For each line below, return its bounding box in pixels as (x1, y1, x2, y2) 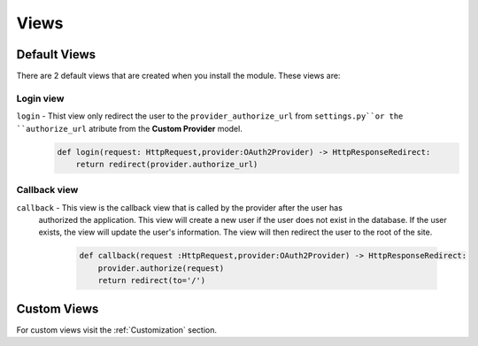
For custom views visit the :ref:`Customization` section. (16, 324, 217, 335)
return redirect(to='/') (97, 275, 206, 286)
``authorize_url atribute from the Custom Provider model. (16, 123, 243, 134)
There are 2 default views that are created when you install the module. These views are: (16, 71, 341, 81)
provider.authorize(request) (97, 263, 225, 273)
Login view (16, 92, 65, 104)
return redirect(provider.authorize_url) (75, 159, 258, 169)
